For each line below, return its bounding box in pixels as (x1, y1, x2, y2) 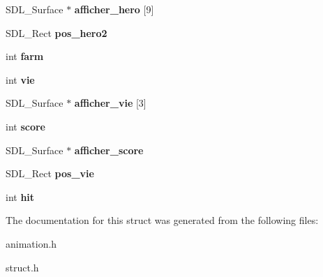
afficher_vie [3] (74, 96, 147, 110)
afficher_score (74, 142, 144, 157)
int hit (6, 189, 35, 204)
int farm (6, 49, 44, 63)
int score (6, 119, 45, 133)
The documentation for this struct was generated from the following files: (6, 213, 319, 227)
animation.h (6, 236, 57, 250)
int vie (6, 72, 35, 87)
